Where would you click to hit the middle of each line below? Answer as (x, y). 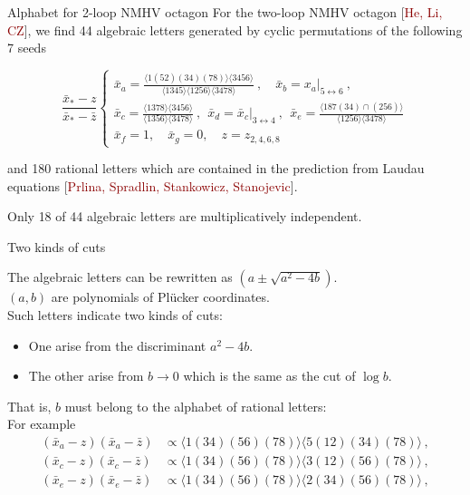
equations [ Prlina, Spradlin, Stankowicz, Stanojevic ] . (153, 185)
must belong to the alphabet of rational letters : (196, 406)
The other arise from (86, 376)
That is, (29, 406)
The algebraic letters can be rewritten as (120, 277)
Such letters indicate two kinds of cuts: (115, 315)
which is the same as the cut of (269, 376)
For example (42, 424)
